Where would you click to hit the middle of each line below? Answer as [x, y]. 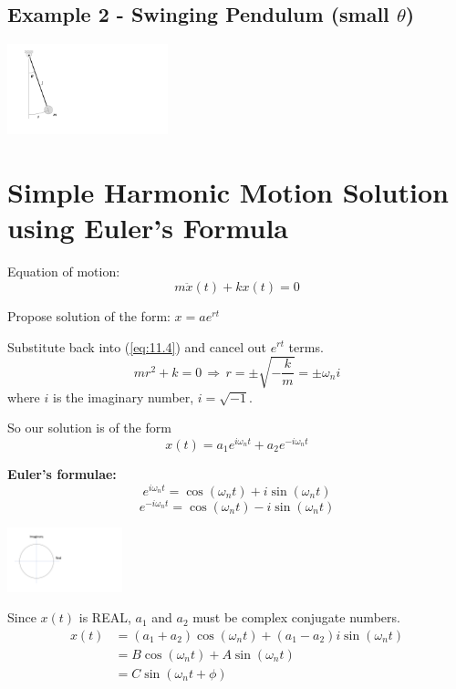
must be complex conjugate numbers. [296, 617]
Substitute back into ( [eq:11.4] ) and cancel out [137, 346]
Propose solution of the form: [89, 315]
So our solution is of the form [89, 428]
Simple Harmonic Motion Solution [228, 192]
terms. [306, 346]
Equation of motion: [64, 271]
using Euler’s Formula [148, 228]
